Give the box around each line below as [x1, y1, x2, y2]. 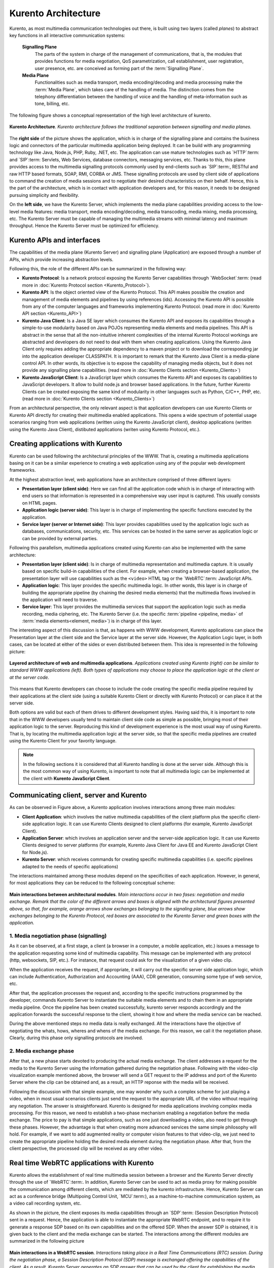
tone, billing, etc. [35, 100, 70, 107]
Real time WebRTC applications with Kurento [9, 1158, 154, 1167]
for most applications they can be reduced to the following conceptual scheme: [9, 880, 176, 886]
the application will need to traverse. [22, 596, 98, 603]
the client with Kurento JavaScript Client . [23, 775, 111, 781]
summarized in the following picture [9, 1238, 85, 1244]
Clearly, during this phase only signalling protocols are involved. [9, 1035, 143, 1041]
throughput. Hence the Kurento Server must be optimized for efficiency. [9, 223, 160, 229]
